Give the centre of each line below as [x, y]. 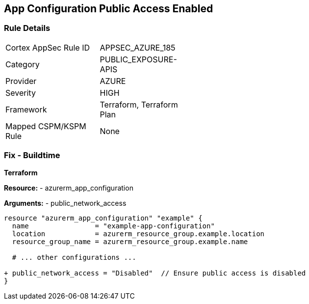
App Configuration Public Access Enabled [109, 9]
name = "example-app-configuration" [113, 226]
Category [23, 64]
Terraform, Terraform [139, 104]
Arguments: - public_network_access [65, 203]
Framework [26, 109]
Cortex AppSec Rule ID [48, 47]
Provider [21, 81]
